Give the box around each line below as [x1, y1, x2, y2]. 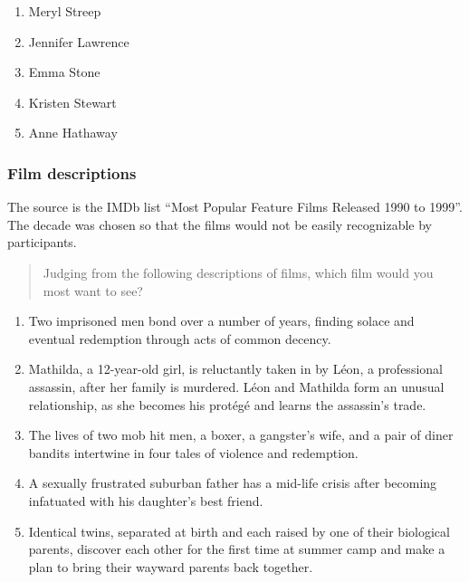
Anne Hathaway [28, 123, 118, 142]
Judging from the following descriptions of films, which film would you [43, 262, 434, 281]
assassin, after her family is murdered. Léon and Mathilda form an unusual [28, 377, 445, 396]
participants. [7, 233, 77, 252]
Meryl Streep [28, 2, 101, 20]
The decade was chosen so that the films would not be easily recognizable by [7, 215, 432, 234]
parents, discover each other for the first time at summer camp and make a [28, 539, 445, 558]
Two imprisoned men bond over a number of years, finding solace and [28, 311, 415, 330]
